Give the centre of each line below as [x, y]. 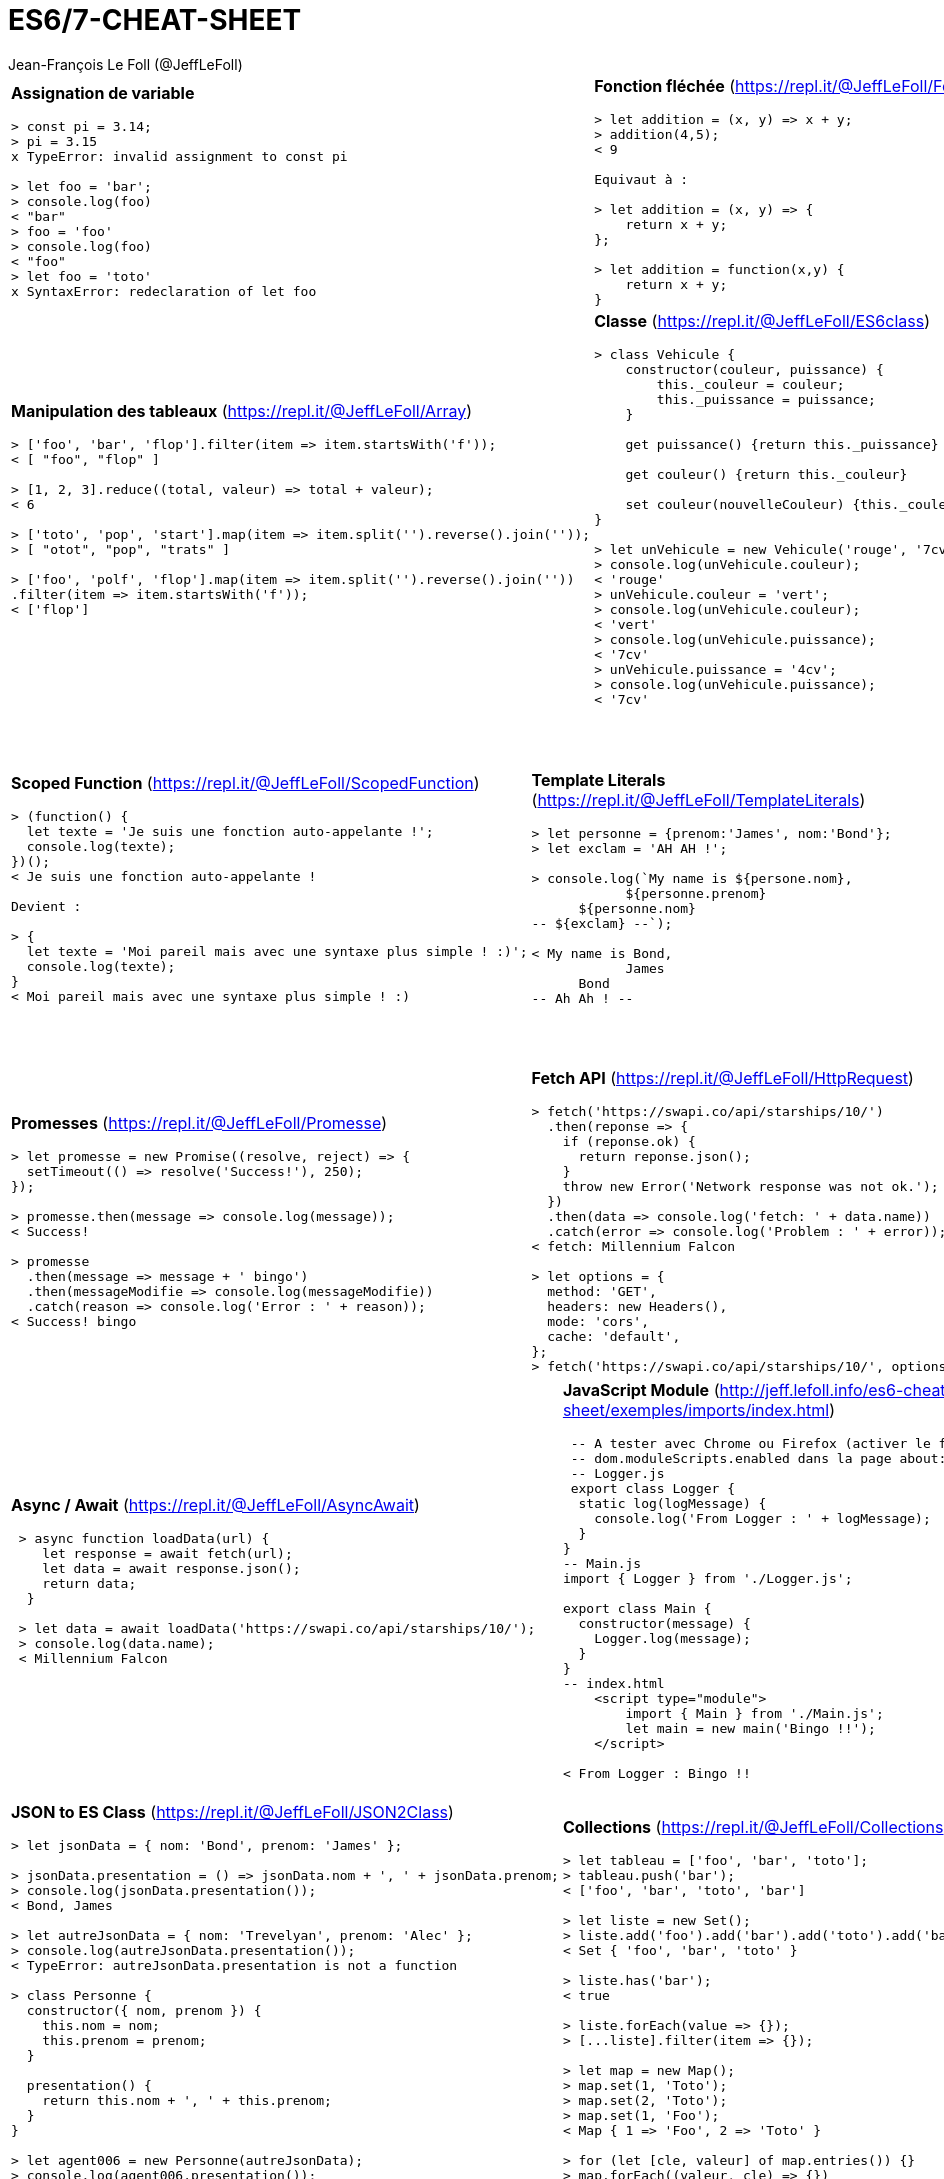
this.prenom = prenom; [124, 2041]
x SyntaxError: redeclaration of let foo [164, 292]
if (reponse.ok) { [629, 1141]
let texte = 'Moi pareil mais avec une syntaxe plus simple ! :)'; [277, 951]
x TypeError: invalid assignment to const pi [179, 157]
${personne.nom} [637, 909]
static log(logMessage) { [672, 1503]
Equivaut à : [641, 179]
